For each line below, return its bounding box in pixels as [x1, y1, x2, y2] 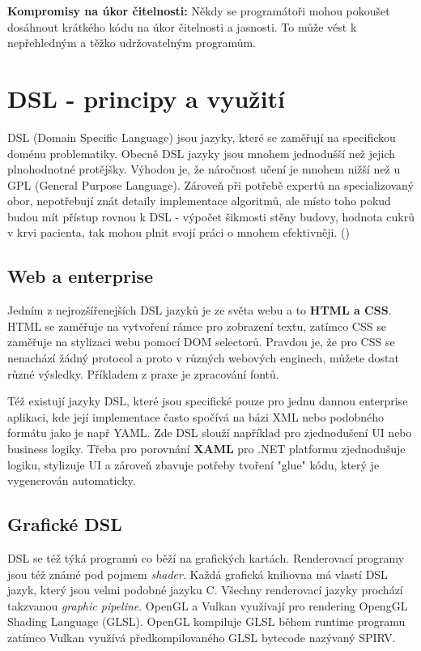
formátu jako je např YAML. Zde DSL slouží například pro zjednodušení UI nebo [7, 424, 412, 441]
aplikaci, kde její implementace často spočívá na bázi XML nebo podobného [7, 408, 385, 425]
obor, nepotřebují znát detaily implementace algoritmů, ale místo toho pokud [7, 192, 391, 209]
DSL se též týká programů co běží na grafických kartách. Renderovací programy [7, 550, 405, 566]
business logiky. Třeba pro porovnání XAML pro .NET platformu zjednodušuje [7, 440, 406, 457]
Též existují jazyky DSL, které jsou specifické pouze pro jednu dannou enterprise [7, 392, 408, 409]
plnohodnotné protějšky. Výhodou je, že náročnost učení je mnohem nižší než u [7, 161, 401, 178]
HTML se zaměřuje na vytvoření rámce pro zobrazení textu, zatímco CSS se [7, 317, 386, 334]
